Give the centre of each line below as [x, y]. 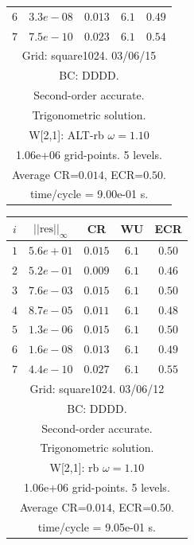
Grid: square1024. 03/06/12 [97, 388]
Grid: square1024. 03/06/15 [89, 55]
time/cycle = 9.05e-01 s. [97, 526]
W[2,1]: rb [74, 467]
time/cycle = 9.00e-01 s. [89, 194]
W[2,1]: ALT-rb [66, 134]
